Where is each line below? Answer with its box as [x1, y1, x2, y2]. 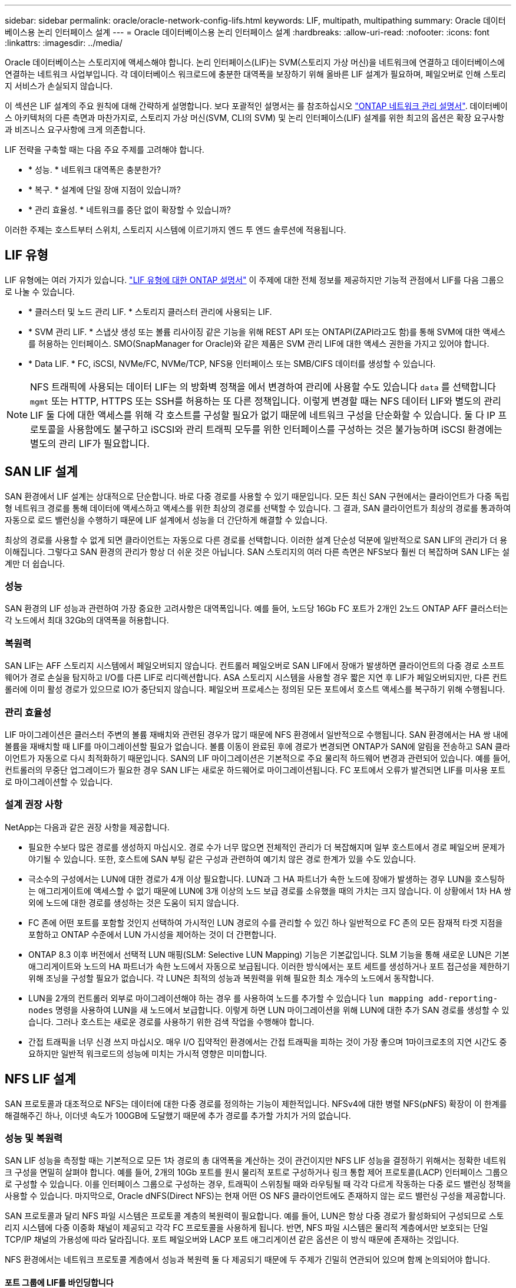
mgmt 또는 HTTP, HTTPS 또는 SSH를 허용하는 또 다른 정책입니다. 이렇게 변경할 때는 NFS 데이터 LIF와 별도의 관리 [30, 395, 501, 407]
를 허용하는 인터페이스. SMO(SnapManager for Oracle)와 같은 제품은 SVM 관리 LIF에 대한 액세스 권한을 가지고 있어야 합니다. [28, 338, 489, 349]
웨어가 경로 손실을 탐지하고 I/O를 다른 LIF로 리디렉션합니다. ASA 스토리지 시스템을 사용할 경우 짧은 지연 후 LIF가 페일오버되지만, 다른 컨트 [5, 672, 508, 683]
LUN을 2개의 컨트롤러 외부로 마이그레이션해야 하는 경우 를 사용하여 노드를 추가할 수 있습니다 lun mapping [28, 993, 424, 1003]
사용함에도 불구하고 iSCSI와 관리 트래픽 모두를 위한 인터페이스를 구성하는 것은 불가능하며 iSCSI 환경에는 [67, 423, 502, 435]
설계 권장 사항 [5, 799, 63, 811]
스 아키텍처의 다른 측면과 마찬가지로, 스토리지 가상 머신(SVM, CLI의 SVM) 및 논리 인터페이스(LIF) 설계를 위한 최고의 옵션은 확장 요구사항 [5, 113, 504, 123]
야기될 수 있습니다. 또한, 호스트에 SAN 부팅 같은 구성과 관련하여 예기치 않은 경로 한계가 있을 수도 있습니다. [28, 853, 416, 864]
